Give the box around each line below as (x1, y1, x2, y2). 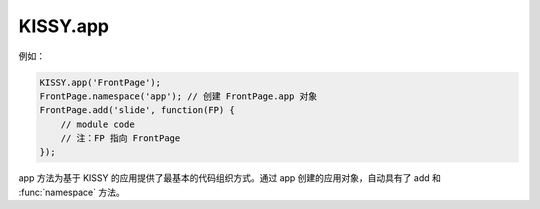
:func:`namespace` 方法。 (18, 186, 125, 198)
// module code (60, 118, 135, 130)
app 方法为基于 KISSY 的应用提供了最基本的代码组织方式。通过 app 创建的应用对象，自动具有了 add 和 (18, 172, 442, 184)
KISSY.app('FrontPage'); (39, 76, 162, 88)
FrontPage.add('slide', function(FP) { (39, 105, 235, 116)
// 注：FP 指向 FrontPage (60, 133, 181, 144)
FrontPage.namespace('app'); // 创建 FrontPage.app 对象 (39, 90, 318, 102)
